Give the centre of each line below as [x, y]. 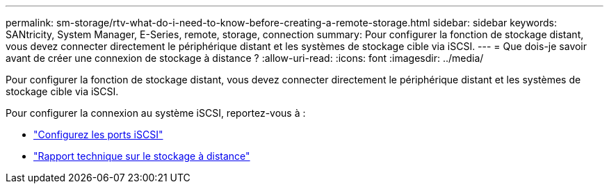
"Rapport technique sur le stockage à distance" [142, 156]
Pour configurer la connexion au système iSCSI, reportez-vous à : [156, 113]
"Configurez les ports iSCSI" [98, 134]
